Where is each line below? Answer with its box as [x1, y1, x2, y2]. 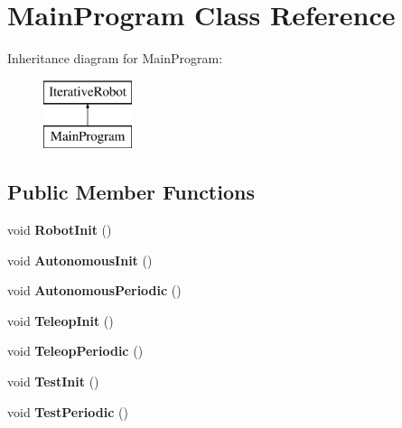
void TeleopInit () [7, 311, 114, 330]
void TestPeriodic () [7, 402, 128, 421]
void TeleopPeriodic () [7, 341, 144, 360]
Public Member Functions [7, 178, 255, 206]
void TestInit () [7, 372, 99, 391]
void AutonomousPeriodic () [7, 281, 182, 300]
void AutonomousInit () [7, 250, 153, 269]
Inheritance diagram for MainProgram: [7, 49, 223, 68]
